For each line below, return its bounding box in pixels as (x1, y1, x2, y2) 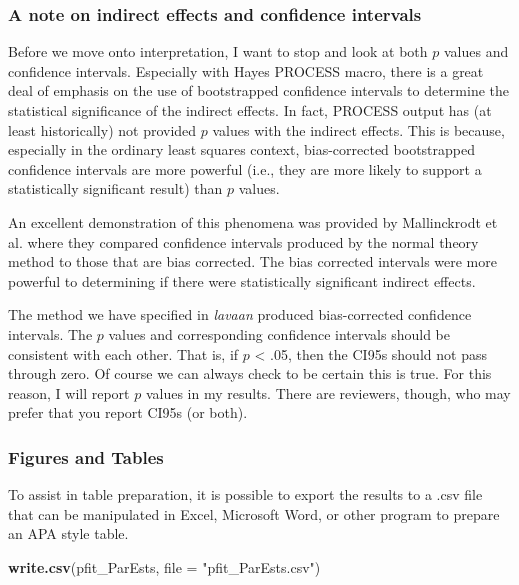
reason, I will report (8, 382, 130, 403)
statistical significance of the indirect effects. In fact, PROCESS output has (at (8, 100, 492, 120)
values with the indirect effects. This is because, (212, 119, 505, 140)
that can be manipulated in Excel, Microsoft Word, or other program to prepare (8, 503, 500, 524)
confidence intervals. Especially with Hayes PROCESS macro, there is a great (8, 60, 484, 81)
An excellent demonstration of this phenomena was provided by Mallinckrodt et (8, 211, 498, 232)
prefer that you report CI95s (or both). (8, 402, 248, 423)
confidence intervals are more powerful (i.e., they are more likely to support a (8, 158, 482, 179)
